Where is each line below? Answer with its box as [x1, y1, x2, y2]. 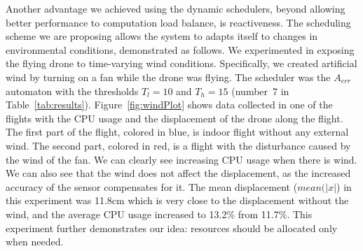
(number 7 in [231, 83, 289, 98]
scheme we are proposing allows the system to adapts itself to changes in [6, 29, 318, 43]
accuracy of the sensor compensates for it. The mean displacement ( [6, 179, 298, 194]
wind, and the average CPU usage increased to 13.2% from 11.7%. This [6, 206, 313, 221]
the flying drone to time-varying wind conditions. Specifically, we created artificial [6, 56, 357, 71]
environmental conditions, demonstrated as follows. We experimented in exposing [6, 42, 355, 57]
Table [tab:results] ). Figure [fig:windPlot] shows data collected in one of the [6, 97, 333, 112]
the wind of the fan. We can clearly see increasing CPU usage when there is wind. [6, 152, 357, 166]
